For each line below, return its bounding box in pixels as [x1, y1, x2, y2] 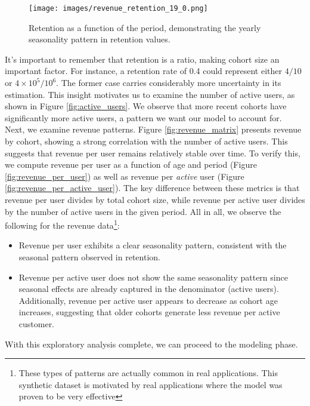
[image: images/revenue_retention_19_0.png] [29, 4, 208, 13]
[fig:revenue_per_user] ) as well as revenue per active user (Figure [5, 170, 244, 182]
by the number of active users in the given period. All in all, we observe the [5, 205, 281, 217]
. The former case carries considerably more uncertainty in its [56, 76, 281, 89]
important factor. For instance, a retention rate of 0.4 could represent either [5, 64, 283, 77]
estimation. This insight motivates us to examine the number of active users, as [5, 88, 295, 100]
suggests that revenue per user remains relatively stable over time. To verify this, [5, 146, 300, 159]
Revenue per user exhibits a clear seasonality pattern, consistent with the [18, 239, 287, 251]
